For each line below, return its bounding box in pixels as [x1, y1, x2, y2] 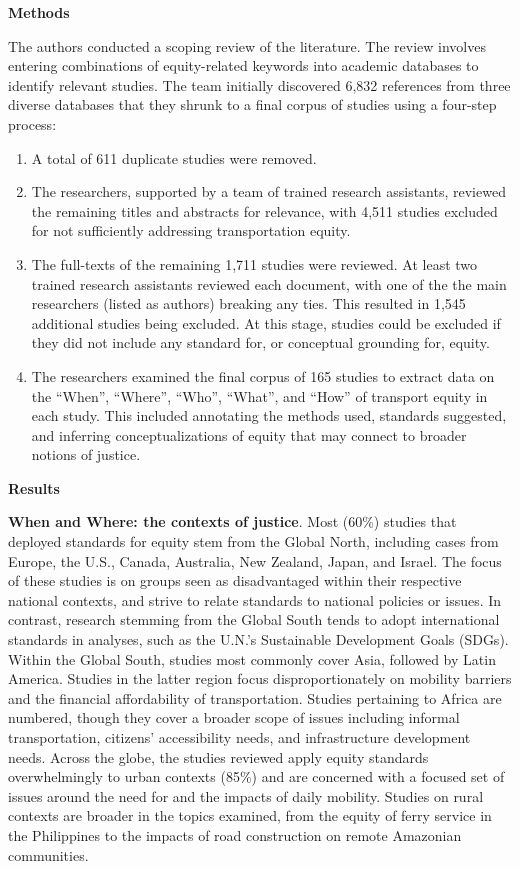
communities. [8, 844, 89, 865]
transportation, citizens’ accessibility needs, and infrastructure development [8, 727, 471, 747]
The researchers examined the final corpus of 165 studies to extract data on [31, 365, 495, 386]
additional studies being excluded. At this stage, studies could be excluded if [31, 312, 501, 333]
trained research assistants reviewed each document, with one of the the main [31, 273, 507, 294]
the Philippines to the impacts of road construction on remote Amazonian [8, 824, 462, 845]
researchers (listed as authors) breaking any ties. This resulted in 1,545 [31, 293, 466, 314]
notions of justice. [31, 444, 141, 465]
